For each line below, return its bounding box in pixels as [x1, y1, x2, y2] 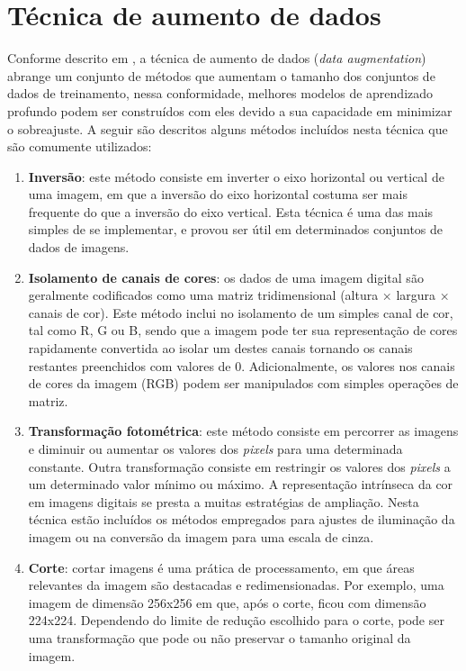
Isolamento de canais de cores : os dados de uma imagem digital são [28, 267, 424, 286]
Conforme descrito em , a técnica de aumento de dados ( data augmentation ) [7, 49, 426, 68]
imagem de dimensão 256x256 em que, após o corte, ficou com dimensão [28, 593, 426, 612]
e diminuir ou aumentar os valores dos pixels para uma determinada [28, 440, 403, 458]
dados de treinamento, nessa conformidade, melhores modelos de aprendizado [7, 84, 434, 103]
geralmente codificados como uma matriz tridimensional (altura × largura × [28, 286, 450, 304]
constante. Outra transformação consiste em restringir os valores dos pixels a [28, 457, 451, 476]
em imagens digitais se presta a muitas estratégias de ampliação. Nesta [28, 492, 419, 511]
